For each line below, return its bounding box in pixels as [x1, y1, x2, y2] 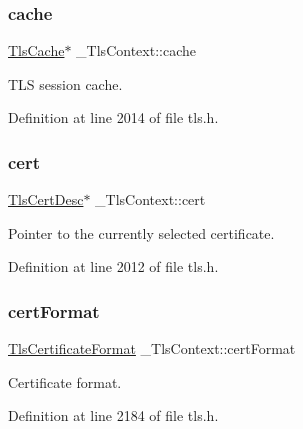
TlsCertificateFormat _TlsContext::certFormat [8, 338, 296, 359]
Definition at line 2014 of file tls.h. [8, 107, 219, 128]
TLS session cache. [8, 73, 123, 94]
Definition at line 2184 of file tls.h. [8, 405, 219, 426]
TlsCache [8, 40, 65, 61]
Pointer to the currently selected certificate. [8, 222, 275, 243]
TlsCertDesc [8, 189, 84, 210]
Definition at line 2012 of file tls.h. [8, 256, 219, 277]
